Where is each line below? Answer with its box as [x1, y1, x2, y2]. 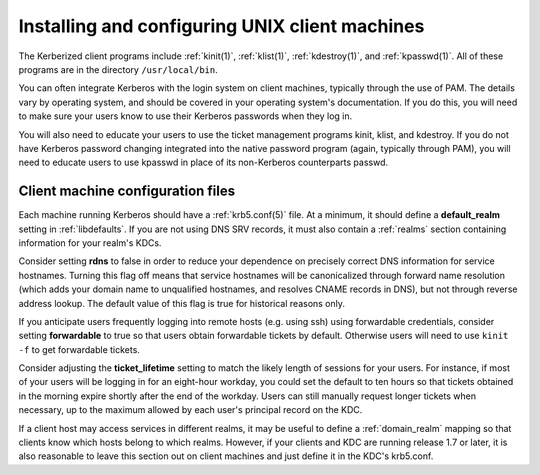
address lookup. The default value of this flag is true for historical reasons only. [18, 297, 345, 309]
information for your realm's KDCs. [18, 236, 162, 249]
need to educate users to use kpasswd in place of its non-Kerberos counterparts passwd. [18, 156, 389, 169]
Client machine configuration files [18, 183, 236, 200]
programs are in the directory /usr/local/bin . [18, 63, 219, 75]
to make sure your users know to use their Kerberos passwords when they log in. [18, 110, 353, 122]
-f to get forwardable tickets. [18, 343, 140, 355]
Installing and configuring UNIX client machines [18, 15, 425, 37]
